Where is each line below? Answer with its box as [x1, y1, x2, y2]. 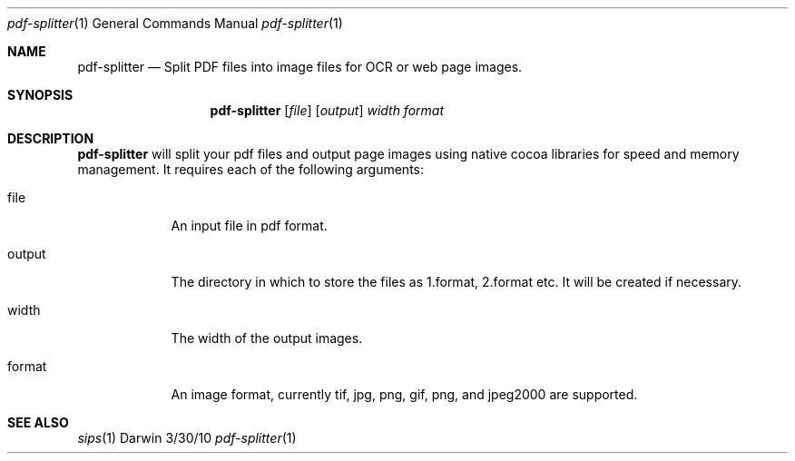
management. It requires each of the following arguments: [77, 162, 424, 177]
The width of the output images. [171, 330, 363, 346]
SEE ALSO [7, 415, 69, 430]
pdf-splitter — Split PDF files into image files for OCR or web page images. [77, 59, 523, 74]
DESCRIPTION [7, 131, 94, 146]
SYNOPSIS [7, 87, 74, 103]
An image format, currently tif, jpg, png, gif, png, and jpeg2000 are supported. [171, 387, 638, 402]
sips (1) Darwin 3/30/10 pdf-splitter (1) [77, 430, 297, 446]
